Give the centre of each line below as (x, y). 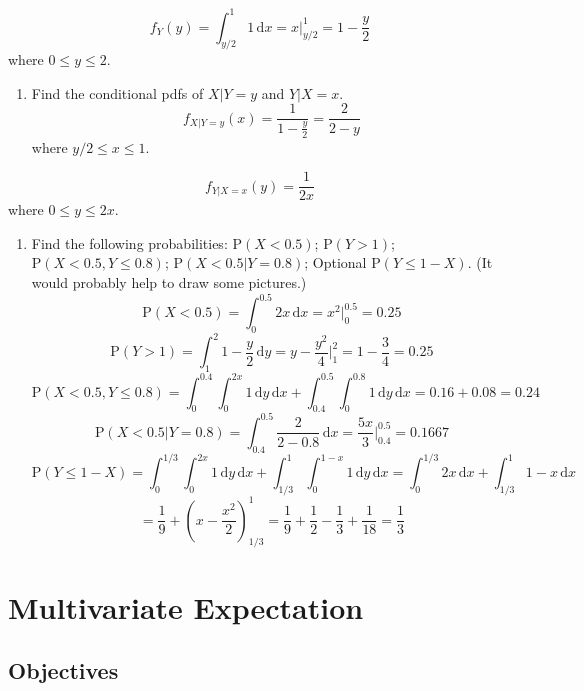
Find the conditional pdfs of (117, 92)
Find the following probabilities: (129, 242)
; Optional (335, 262)
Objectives (63, 670)
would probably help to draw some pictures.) (169, 281)
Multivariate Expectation (186, 606)
